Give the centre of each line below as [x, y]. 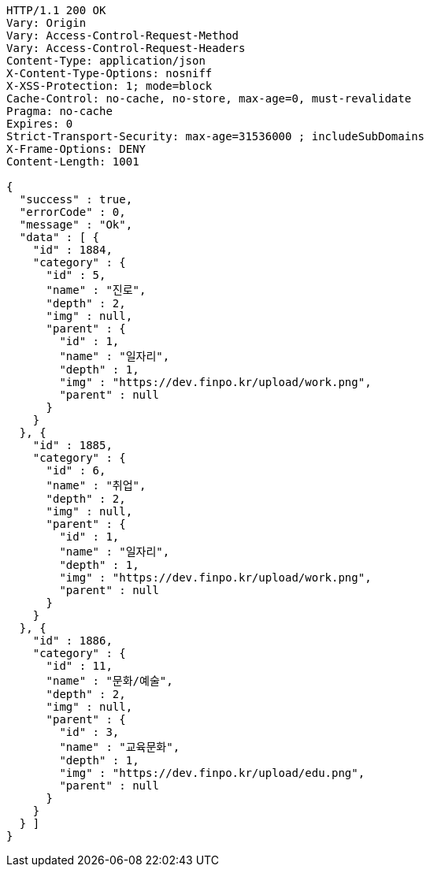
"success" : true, [76, 199]
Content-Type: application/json [106, 61]
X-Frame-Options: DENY [76, 149]
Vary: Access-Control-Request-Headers [126, 48]
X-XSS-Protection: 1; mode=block [109, 86]
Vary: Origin [46, 23]
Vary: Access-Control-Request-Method [123, 35]
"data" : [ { [59, 237]
